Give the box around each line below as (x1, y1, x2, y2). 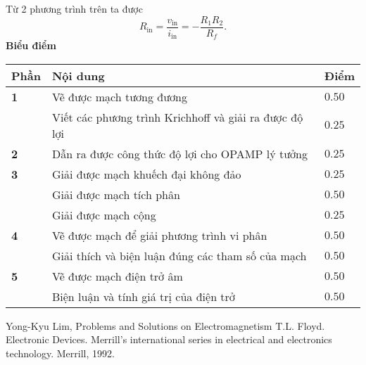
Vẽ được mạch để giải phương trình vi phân (51, 226, 267, 243)
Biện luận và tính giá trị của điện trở (51, 288, 235, 305)
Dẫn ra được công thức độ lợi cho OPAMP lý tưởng (51, 145, 308, 162)
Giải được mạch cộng (51, 206, 156, 223)
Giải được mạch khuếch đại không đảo (51, 165, 241, 182)
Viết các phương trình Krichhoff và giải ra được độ (51, 108, 303, 125)
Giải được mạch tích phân (51, 186, 180, 203)
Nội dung (51, 67, 105, 84)
